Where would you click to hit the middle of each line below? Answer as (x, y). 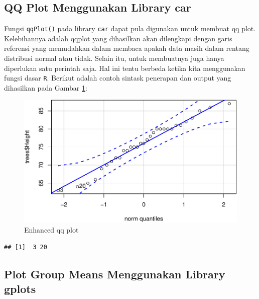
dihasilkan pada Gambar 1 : (46, 87)
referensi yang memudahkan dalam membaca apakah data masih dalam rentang (127, 48)
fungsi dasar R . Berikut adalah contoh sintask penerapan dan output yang (118, 78)
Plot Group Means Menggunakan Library (115, 274)
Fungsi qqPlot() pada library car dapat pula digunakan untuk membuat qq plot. (130, 28)
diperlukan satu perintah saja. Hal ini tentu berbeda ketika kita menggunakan (125, 68)
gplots (20, 288)
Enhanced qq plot (51, 230)
